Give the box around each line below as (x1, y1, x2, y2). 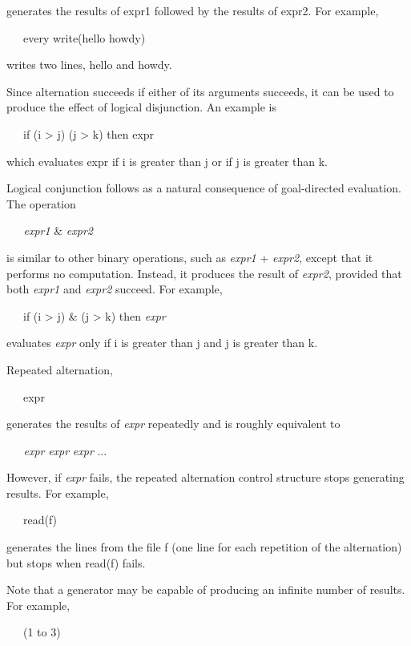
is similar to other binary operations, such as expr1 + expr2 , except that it (6, 248, 373, 265)
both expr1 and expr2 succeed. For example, (6, 281, 223, 297)
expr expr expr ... (23, 442, 107, 458)
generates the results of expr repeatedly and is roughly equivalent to (6, 415, 340, 432)
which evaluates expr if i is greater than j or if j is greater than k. (6, 152, 328, 169)
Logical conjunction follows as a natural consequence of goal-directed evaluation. (6, 180, 401, 196)
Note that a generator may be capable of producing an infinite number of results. (6, 581, 405, 598)
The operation (6, 195, 76, 212)
